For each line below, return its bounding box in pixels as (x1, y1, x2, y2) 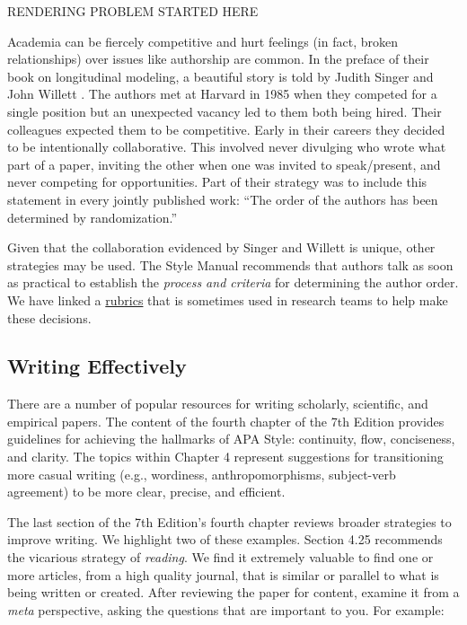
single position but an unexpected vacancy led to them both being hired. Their (7, 101, 442, 120)
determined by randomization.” (7, 207, 178, 226)
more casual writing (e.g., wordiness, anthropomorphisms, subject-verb (7, 464, 396, 483)
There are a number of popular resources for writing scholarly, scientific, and (7, 394, 428, 413)
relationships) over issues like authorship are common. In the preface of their (7, 49, 429, 68)
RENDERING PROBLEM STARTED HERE (7, 2, 259, 20)
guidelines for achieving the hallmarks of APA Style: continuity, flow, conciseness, (7, 429, 455, 448)
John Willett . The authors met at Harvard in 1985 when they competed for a (7, 84, 437, 103)
